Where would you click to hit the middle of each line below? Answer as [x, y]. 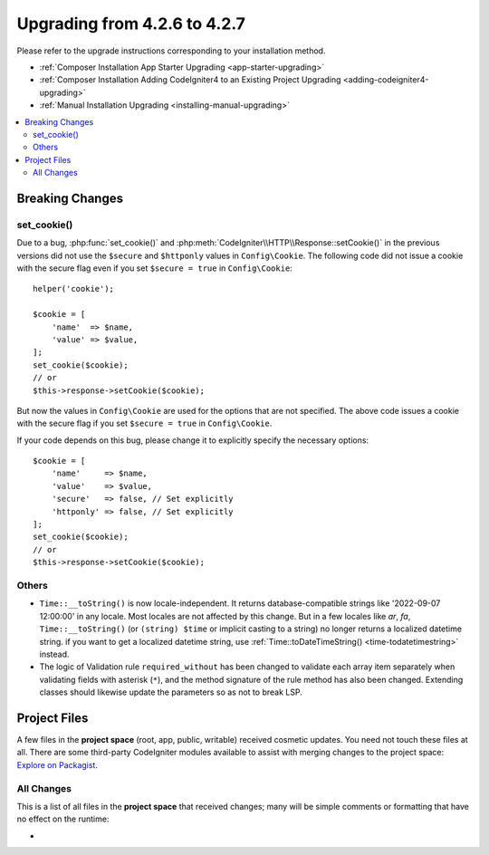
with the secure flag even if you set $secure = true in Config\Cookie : [155, 268]
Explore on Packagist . [58, 764]
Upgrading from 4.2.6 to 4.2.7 [131, 24]
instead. [54, 654]
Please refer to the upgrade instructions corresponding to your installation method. [171, 51]
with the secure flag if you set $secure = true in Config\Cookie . [144, 423]
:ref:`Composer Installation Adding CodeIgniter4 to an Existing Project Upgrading [190, 80]
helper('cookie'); [74, 289]
